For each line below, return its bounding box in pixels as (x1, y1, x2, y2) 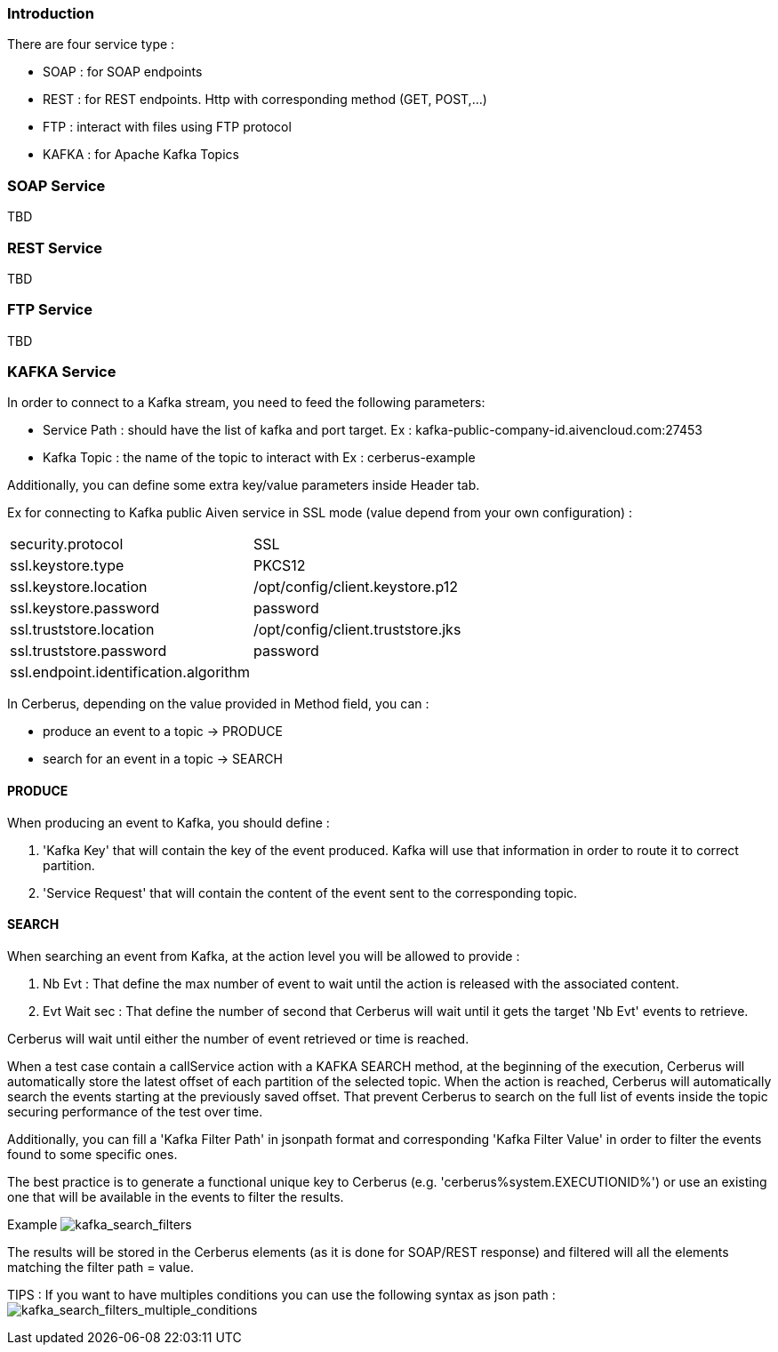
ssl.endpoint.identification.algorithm (10, 663, 250, 682)
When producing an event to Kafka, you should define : (7, 814, 330, 830)
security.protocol (10, 535, 124, 554)
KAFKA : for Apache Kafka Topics (43, 147, 239, 163)
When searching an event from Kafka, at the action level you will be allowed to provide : (7, 948, 520, 964)
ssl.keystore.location (10, 578, 148, 596)
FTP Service (7, 300, 92, 319)
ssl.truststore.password (10, 642, 167, 660)
